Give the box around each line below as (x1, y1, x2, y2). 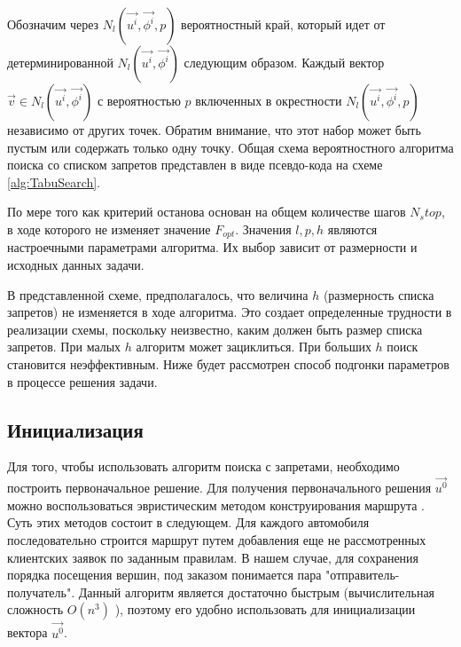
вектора (7, 623, 48, 642)
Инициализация (7, 415, 144, 443)
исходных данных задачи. (7, 256, 145, 274)
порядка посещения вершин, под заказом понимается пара (7, 565, 322, 584)
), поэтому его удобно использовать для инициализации (114, 600, 416, 619)
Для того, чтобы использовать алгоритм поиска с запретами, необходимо (7, 457, 400, 476)
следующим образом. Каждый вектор (184, 53, 385, 71)
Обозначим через (7, 15, 99, 33)
